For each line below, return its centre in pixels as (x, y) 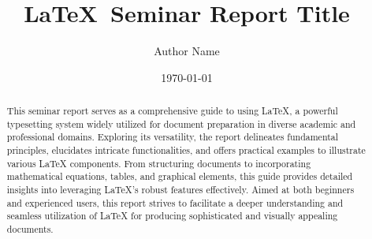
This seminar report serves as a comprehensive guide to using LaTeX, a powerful (172, 111)
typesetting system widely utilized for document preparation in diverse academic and (181, 123)
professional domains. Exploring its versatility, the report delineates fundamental (173, 137)
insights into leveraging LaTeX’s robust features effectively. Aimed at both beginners (180, 190)
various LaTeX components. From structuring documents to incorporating (159, 163)
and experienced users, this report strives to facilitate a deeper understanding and (175, 202)
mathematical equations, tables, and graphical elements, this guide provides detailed (180, 176)
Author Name (187, 51)
